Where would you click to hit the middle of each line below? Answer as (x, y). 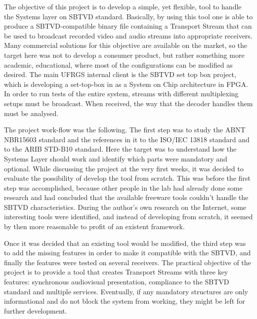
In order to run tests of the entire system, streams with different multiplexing (121, 94)
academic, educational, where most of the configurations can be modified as (118, 64)
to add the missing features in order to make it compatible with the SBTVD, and (128, 253)
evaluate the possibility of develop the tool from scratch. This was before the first (127, 178)
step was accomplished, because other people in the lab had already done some (123, 187)
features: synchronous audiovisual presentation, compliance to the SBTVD (117, 282)
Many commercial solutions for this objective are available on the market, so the (126, 45)
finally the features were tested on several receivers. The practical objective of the (128, 262)
